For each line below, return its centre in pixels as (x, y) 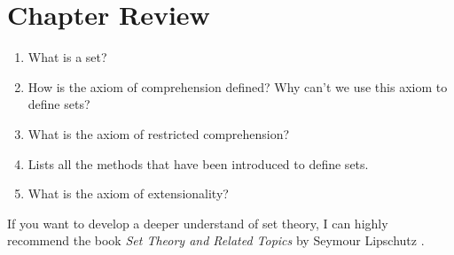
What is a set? (67, 57)
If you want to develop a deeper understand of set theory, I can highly (198, 223)
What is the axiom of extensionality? (128, 193)
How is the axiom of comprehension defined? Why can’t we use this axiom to (238, 86)
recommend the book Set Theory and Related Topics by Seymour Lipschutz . (216, 240)
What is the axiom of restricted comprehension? (159, 133)
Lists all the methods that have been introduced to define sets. (198, 163)
